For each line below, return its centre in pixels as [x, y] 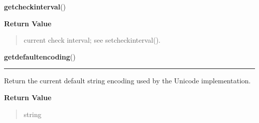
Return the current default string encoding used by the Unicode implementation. [128, 81]
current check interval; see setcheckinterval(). [92, 40]
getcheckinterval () [35, 6]
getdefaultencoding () [40, 56]
